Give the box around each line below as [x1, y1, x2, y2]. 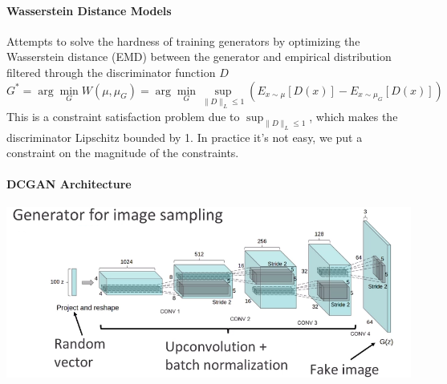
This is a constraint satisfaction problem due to [6, 107, 240, 124]
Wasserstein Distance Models [6, 2, 172, 18]
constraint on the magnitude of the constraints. [6, 144, 239, 161]
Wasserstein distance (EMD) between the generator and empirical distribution [6, 48, 392, 65]
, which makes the [309, 107, 398, 124]
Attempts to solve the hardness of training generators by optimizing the [6, 32, 360, 49]
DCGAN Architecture [6, 176, 132, 192]
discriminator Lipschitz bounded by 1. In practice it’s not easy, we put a [6, 128, 363, 145]
